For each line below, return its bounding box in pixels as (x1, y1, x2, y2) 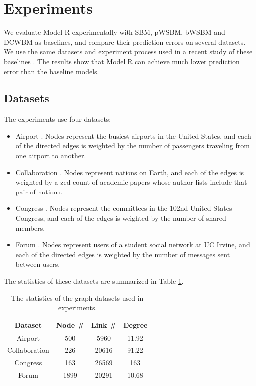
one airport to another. (15, 150, 86, 161)
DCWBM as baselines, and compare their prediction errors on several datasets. (4, 36, 246, 47)
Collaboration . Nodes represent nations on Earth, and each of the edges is (15, 167, 244, 177)
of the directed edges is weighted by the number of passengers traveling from (15, 140, 250, 151)
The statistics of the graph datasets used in (11, 292, 144, 303)
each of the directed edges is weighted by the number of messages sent (15, 249, 230, 259)
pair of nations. (15, 186, 62, 196)
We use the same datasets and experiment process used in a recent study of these (4, 46, 253, 57)
